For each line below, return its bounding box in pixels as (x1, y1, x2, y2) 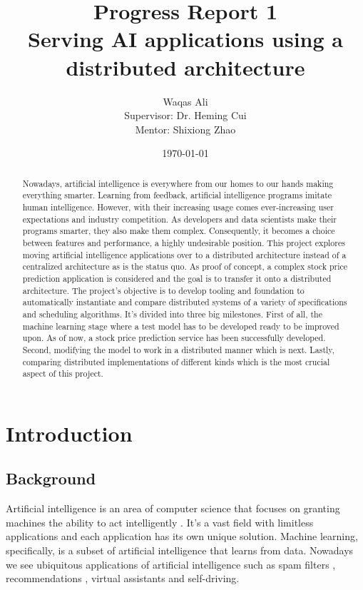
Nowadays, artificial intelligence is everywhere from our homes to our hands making (22, 177, 334, 189)
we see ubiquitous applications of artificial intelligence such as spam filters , (6, 556, 336, 571)
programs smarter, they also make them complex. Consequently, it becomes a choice (22, 225, 335, 237)
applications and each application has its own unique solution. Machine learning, (6, 529, 358, 544)
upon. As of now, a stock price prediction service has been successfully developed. (22, 332, 326, 344)
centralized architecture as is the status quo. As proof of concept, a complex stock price (22, 260, 348, 273)
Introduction (6, 418, 133, 447)
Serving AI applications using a (28, 24, 343, 54)
